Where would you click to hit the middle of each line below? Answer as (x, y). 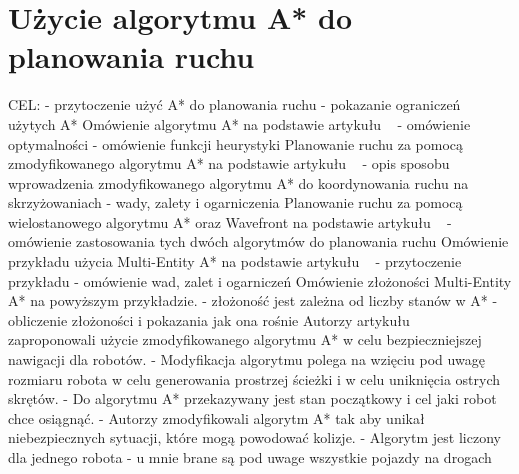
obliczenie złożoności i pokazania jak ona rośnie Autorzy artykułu (209, 319)
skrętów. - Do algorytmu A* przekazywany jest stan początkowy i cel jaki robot (252, 398)
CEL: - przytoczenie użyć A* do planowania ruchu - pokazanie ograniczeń (234, 104)
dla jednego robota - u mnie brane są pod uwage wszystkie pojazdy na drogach (250, 457)
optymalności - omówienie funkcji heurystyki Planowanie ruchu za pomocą (236, 143)
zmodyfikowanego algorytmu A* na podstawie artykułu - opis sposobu (229, 163)
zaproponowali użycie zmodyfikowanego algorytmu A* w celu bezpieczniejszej (245, 339)
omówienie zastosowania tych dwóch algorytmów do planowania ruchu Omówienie (258, 241)
